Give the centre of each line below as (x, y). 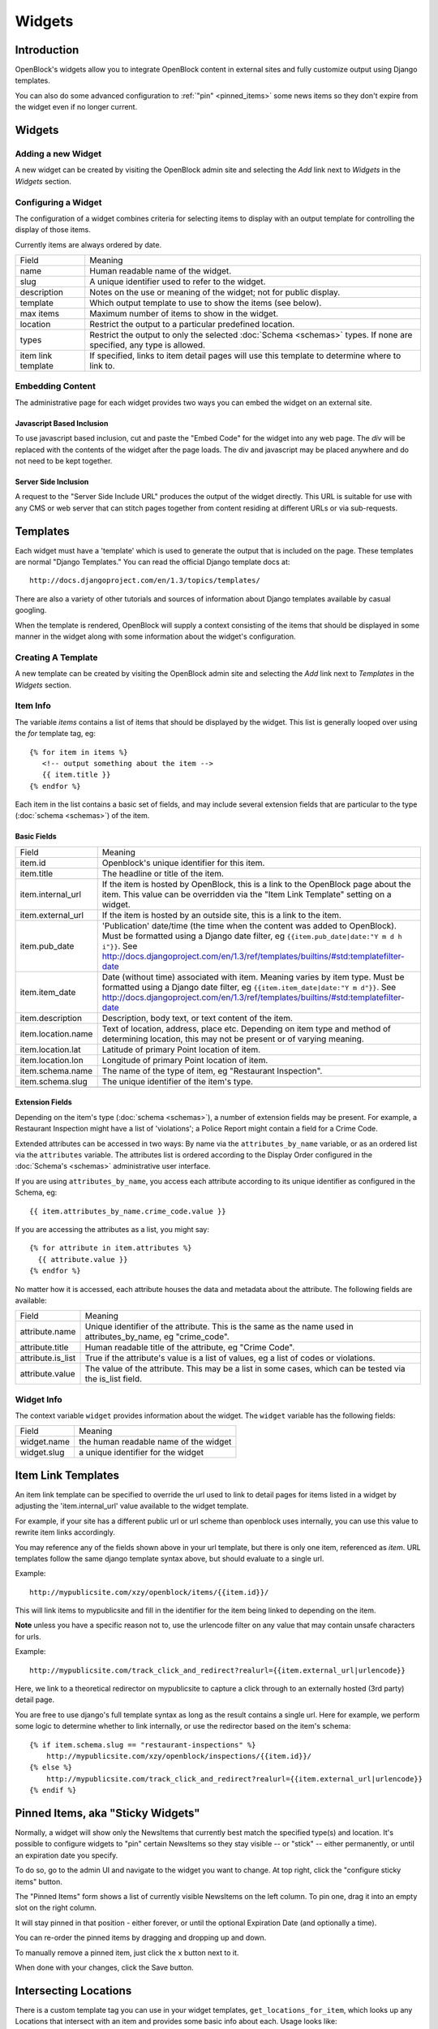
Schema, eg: (36, 1192)
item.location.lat (50, 1049)
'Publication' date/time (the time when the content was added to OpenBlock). (249, 925)
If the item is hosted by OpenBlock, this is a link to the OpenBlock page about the (256, 884)
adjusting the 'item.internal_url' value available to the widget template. (132, 1506)
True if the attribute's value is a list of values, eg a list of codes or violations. (230, 1358)
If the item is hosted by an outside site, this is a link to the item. (222, 915)
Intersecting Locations (73, 1990)
